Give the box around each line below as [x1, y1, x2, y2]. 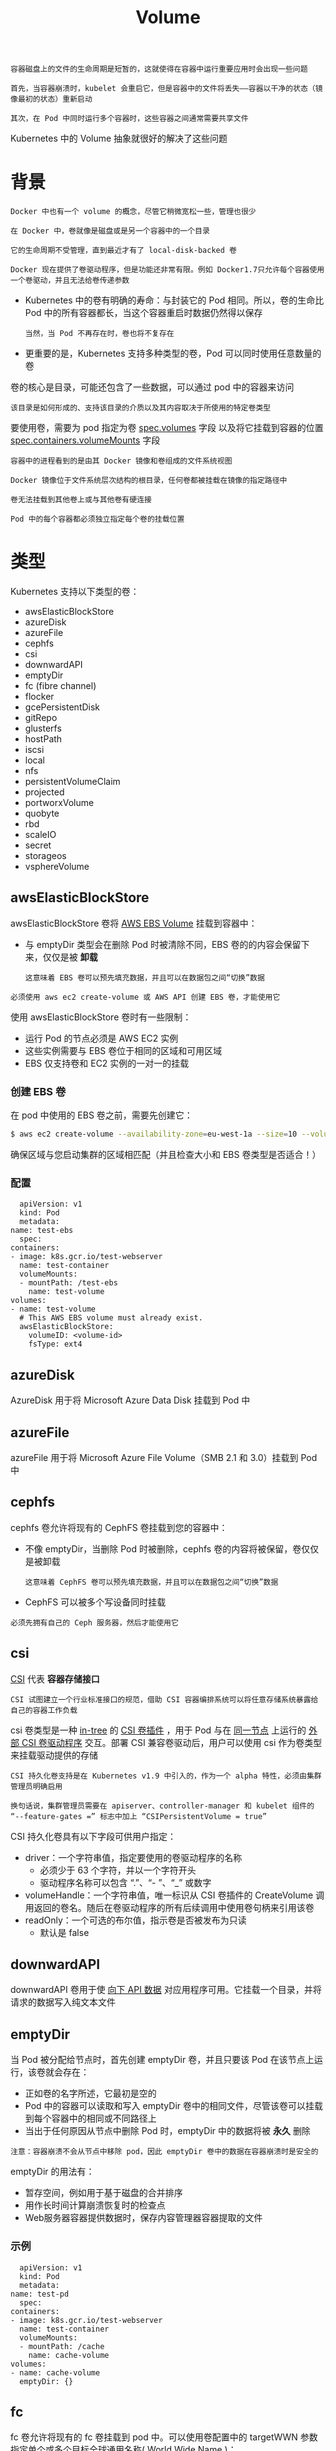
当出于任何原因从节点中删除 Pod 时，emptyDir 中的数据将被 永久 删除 [24, 2125, 311, 2137]
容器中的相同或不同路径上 [51, 2112, 157, 2125]
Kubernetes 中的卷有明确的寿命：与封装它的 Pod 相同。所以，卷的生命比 [24, 294, 325, 306]
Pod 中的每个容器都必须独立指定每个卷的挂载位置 [10, 514, 185, 525]
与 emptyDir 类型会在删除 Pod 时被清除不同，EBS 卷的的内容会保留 [24, 938, 302, 950]
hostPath [24, 733, 63, 745]
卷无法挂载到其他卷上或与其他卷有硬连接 [10, 495, 152, 505]
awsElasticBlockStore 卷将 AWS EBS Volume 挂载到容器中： [10, 917, 258, 929]
